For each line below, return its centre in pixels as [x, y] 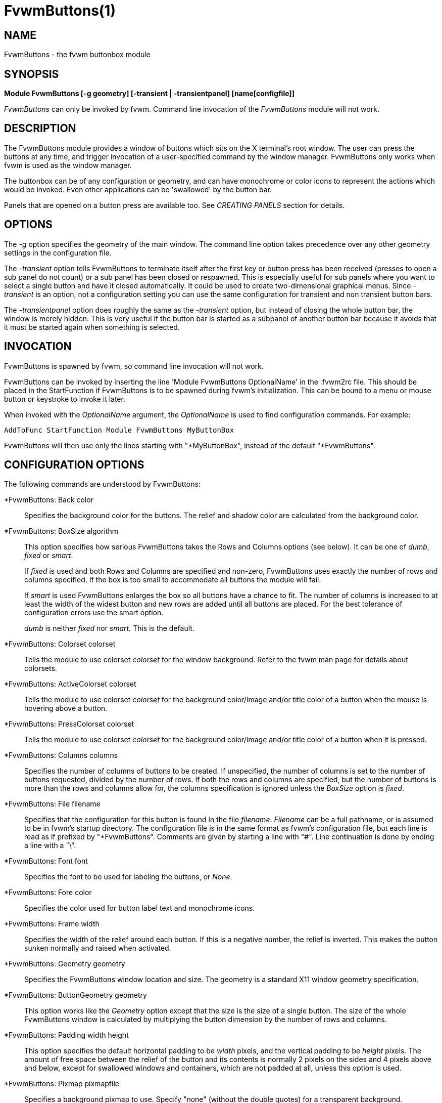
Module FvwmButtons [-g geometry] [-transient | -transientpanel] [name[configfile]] [149, 94]
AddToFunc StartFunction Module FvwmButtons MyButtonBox [119, 430]
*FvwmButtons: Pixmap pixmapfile [62, 1084]
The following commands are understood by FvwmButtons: [102, 484]
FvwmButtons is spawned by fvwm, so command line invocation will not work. [134, 366]
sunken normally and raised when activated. [98, 948]
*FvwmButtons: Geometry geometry [65, 964]
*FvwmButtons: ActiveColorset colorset [70, 684]
